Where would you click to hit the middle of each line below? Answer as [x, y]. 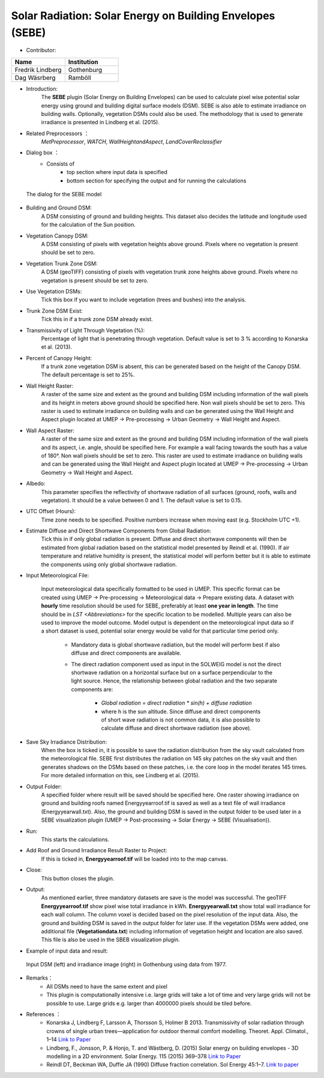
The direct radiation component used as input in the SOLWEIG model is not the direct [176, 664]
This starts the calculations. [75, 839]
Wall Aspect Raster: [50, 430]
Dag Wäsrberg [35, 77]
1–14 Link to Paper [69, 1040]
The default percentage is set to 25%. [88, 375]
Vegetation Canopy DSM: [57, 236]
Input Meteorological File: [58, 576]
